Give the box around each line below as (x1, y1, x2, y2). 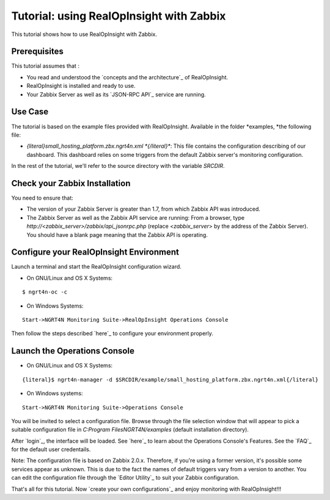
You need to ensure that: (11, 194, 73, 201)
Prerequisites (11, 46, 64, 57)
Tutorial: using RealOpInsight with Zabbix (11, 9, 226, 23)
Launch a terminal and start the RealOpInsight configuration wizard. (11, 263, 182, 270)
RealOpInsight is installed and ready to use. (26, 82, 136, 90)
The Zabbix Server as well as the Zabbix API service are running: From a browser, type (26, 214, 244, 221)
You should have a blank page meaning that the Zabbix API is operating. (26, 231, 208, 238)
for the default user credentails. (11, 446, 91, 453)
